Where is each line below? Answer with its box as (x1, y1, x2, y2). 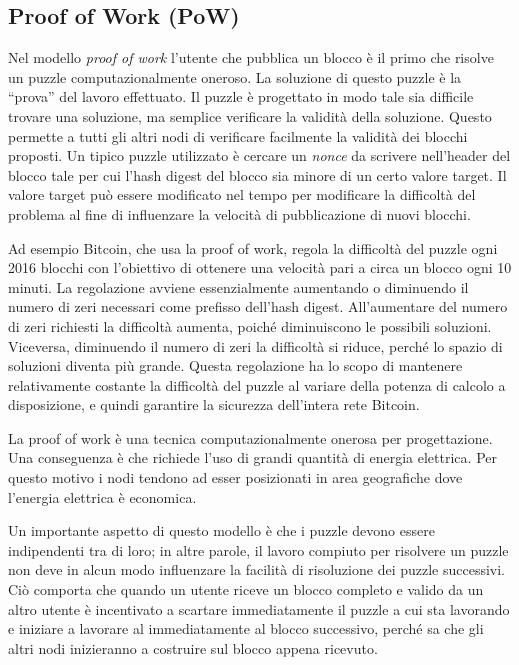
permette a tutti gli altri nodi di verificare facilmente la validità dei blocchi (8, 125, 468, 146)
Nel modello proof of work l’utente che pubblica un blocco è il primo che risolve (8, 47, 494, 68)
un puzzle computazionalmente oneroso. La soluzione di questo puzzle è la (8, 66, 462, 87)
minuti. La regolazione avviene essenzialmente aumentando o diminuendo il (8, 276, 469, 297)
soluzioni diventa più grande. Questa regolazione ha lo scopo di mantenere (8, 355, 463, 376)
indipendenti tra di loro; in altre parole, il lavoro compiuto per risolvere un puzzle (8, 539, 509, 560)
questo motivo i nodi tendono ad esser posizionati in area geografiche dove (8, 467, 463, 488)
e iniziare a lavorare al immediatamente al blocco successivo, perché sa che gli (8, 618, 484, 639)
